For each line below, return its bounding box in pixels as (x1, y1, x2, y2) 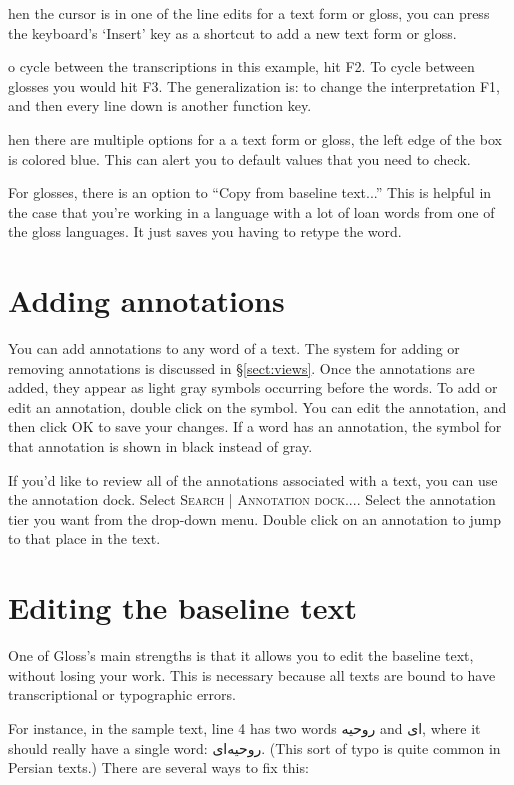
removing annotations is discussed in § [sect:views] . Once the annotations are (8, 357, 475, 378)
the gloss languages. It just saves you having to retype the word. (8, 221, 402, 242)
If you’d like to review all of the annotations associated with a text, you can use (8, 469, 498, 490)
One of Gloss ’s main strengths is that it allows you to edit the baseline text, (8, 645, 474, 666)
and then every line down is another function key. (8, 95, 312, 116)
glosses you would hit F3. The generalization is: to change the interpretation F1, (8, 75, 500, 96)
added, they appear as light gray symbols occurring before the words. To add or (8, 377, 498, 398)
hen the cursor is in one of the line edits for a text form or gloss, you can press (8, 3, 490, 23)
